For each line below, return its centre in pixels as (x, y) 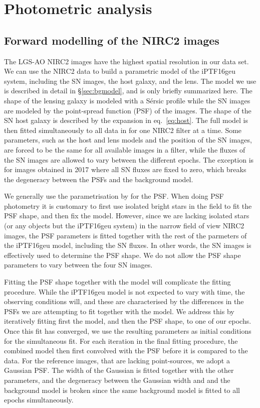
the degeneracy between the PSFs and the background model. (99, 179)
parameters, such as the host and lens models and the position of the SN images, (128, 140)
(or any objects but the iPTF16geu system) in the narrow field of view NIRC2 (124, 226)
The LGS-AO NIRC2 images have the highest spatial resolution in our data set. (126, 61)
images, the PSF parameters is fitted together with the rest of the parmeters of (125, 235)
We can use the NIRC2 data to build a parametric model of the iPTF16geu (120, 71)
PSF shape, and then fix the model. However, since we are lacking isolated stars (127, 216)
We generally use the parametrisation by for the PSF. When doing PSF (114, 196)
